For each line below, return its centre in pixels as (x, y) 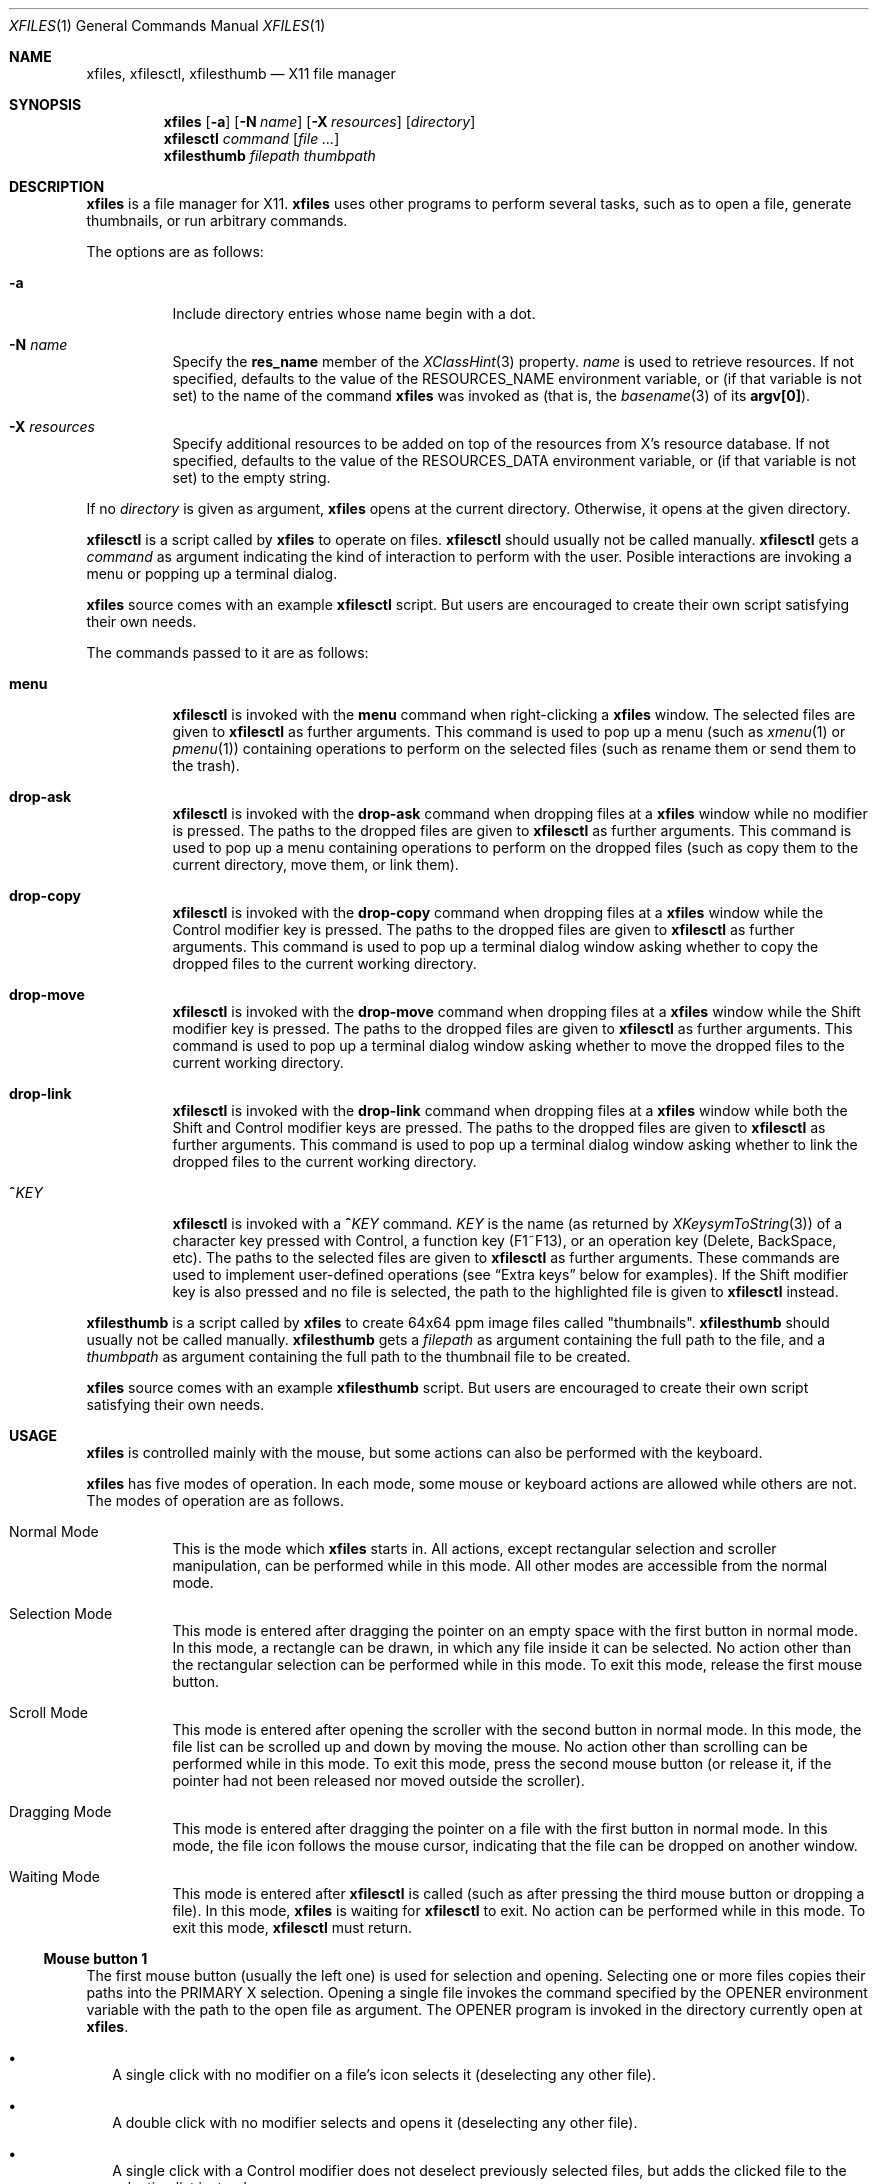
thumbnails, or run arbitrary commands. (217, 220)
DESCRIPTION (57, 186)
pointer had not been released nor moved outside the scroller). (378, 1780)
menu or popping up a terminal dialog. (212, 573)
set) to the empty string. (251, 477)
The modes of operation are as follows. (215, 1500)
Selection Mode (61, 1613)
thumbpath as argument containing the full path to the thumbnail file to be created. (358, 1356)
